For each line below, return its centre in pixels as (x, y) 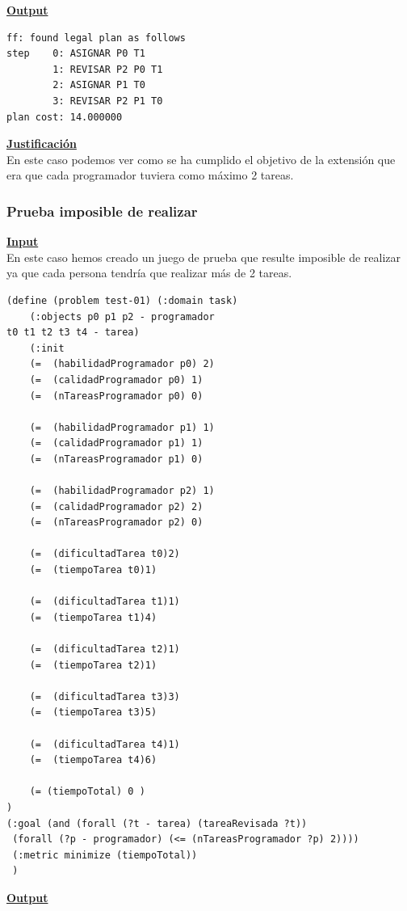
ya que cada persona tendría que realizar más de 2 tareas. (149, 273)
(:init (47, 348)
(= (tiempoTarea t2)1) (93, 665)
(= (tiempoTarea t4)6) (93, 760)
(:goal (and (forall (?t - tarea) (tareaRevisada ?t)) (157, 823)
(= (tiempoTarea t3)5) (93, 713)
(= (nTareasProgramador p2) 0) (116, 523)
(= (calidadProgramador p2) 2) (116, 506)
